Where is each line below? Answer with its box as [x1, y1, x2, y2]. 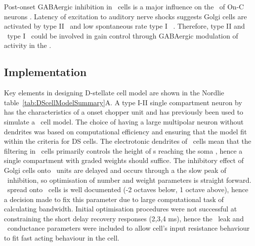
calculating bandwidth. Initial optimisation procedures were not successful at [4, 204, 237, 214]
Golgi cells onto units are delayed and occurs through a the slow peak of [4, 164, 226, 175]
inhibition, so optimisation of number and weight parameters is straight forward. [7, 174, 252, 185]
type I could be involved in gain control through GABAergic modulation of [7, 30, 238, 41]
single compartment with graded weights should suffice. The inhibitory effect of [4, 155, 244, 165]
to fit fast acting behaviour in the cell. [4, 233, 120, 243]
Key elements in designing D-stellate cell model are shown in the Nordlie [4, 87, 224, 98]
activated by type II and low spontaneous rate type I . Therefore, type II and [4, 21, 245, 31]
